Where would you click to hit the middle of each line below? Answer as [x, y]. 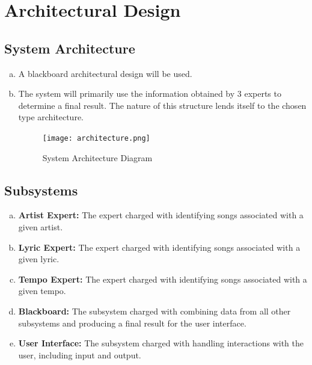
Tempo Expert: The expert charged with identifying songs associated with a [163, 279]
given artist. [41, 227]
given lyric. [39, 259]
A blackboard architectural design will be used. [105, 73]
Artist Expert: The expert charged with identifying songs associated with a [161, 215]
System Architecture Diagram [97, 157]
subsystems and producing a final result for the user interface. [132, 323]
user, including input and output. [80, 354]
